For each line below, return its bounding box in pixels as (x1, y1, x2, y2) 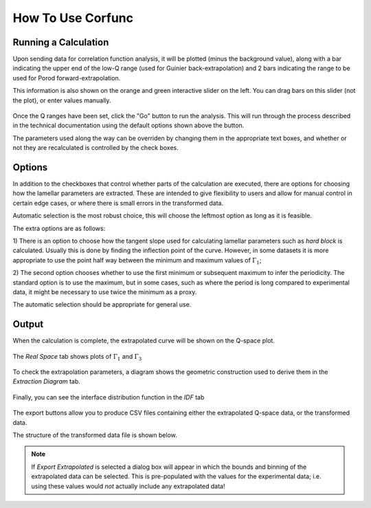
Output (12, 318, 44, 330)
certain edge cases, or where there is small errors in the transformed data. (12, 199, 224, 207)
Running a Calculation (12, 36, 109, 48)
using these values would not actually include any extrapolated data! (31, 482, 225, 490)
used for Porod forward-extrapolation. (12, 74, 121, 82)
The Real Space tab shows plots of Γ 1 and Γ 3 (12, 352, 142, 362)
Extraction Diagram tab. (12, 377, 80, 386)
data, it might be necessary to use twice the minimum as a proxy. (12, 288, 197, 296)
